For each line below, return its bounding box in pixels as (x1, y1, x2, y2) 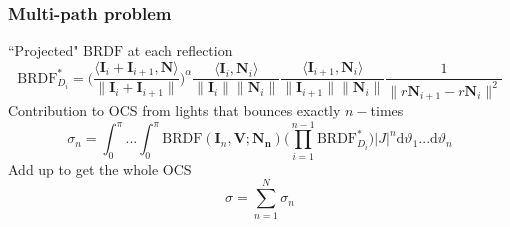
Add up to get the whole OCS (8, 158, 192, 179)
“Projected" (8, 40, 79, 61)
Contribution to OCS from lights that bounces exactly (8, 100, 341, 121)
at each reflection (127, 40, 233, 61)
